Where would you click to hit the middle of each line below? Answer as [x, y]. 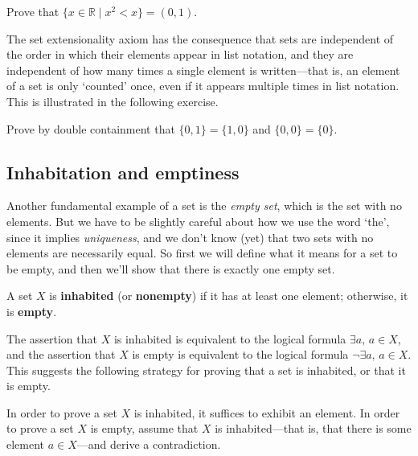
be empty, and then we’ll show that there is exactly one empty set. [171, 268]
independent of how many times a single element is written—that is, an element [203, 70]
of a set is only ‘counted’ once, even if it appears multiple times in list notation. [203, 86]
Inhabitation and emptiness [123, 172]
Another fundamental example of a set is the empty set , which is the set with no [204, 205]
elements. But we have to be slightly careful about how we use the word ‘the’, [198, 221]
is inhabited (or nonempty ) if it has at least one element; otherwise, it [229, 296]
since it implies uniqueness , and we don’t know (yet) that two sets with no [190, 237]
